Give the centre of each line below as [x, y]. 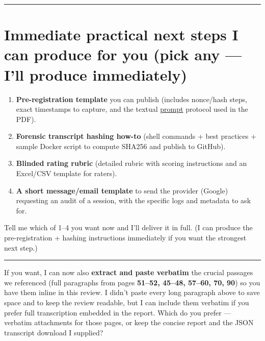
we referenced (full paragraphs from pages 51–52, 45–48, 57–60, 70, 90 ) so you [132, 282]
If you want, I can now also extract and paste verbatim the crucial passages [129, 272]
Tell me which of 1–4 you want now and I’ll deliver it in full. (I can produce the [128, 227]
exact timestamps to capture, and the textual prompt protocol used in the [132, 109]
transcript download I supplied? [54, 332]
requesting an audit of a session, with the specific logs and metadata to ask [134, 200]
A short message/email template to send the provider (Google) [122, 190]
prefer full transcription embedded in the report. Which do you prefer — [118, 312]
